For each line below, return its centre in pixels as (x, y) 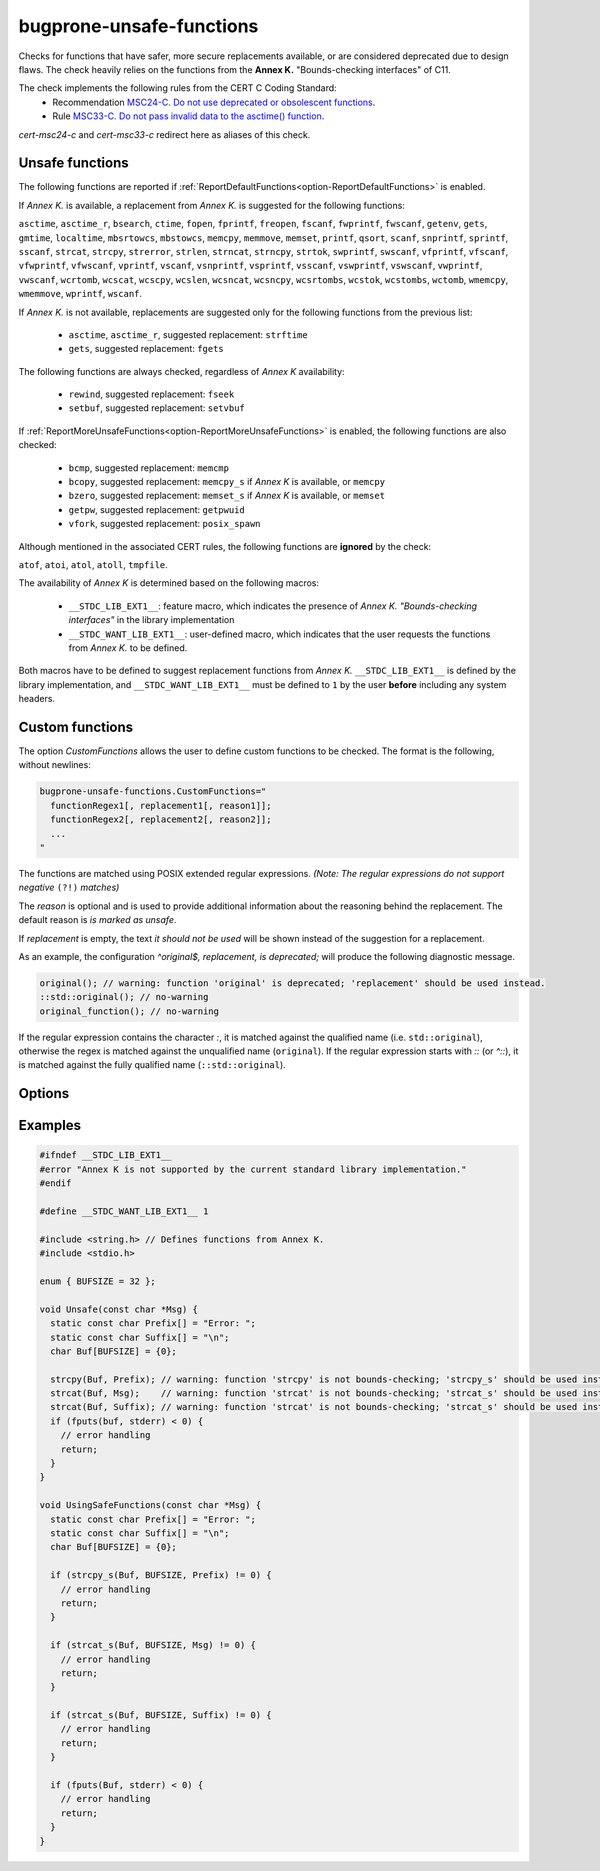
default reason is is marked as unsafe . (97, 920)
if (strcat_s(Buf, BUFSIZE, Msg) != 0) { (153, 1645)
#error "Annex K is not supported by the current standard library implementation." (253, 1169)
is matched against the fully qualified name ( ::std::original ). (152, 1065)
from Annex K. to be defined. (128, 647)
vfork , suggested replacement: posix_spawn (164, 524)
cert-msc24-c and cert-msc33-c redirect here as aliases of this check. (164, 134)
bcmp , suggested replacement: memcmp (149, 467)
